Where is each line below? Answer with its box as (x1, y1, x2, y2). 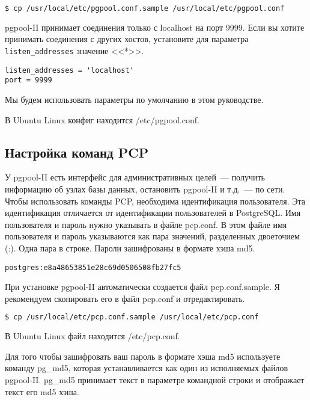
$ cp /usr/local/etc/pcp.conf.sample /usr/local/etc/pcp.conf (5, 313, 259, 322)
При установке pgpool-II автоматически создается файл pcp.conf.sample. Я (5, 280, 280, 293)
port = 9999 (5, 76, 52, 85)
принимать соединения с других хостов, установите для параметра (5, 32, 249, 45)
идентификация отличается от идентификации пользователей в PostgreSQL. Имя (5, 206, 301, 219)
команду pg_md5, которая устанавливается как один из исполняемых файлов (5, 362, 288, 374)
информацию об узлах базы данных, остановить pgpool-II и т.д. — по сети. (5, 183, 285, 195)
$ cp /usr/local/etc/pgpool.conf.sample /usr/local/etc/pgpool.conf (5, 4, 285, 13)
